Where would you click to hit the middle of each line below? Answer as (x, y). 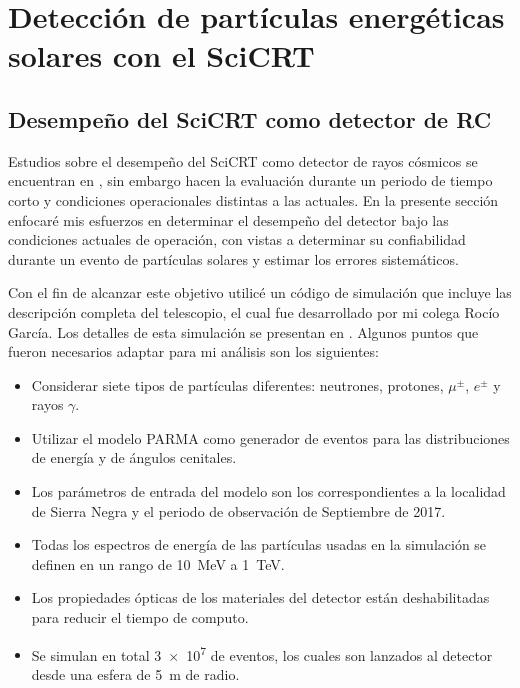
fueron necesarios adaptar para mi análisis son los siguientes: (193, 351)
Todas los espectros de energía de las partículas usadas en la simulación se (259, 544)
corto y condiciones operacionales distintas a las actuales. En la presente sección (253, 199)
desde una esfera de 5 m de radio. (135, 673)
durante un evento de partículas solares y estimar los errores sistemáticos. (233, 258)
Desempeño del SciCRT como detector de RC (250, 118)
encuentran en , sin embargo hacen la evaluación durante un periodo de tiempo (250, 180)
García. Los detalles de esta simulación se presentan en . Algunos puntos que (243, 331)
